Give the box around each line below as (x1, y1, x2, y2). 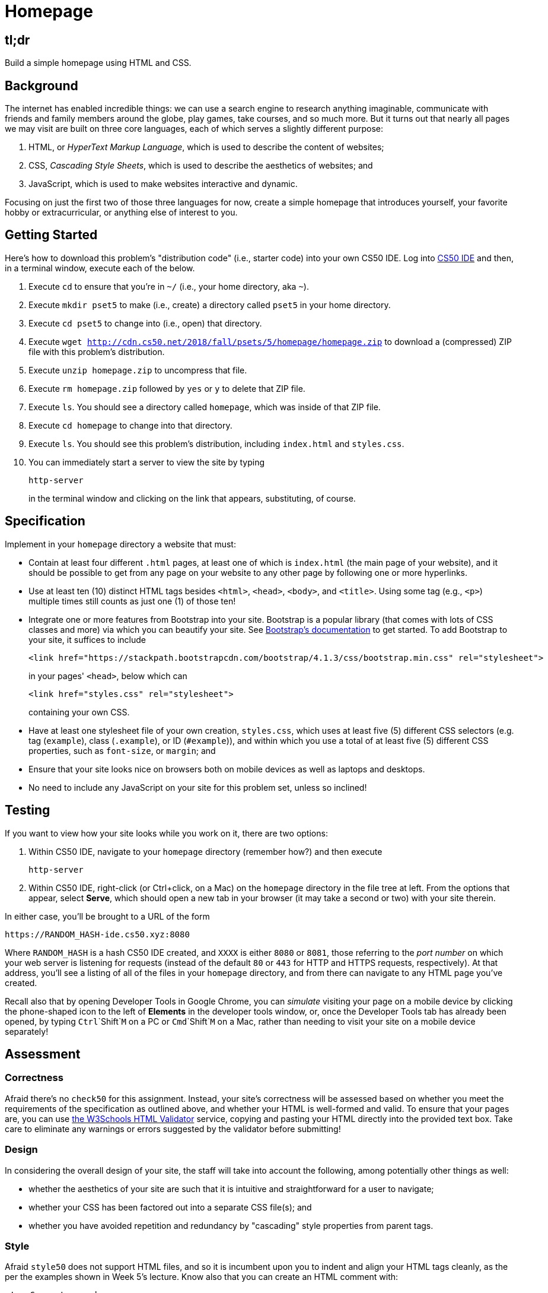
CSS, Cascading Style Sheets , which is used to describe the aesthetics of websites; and (28, 160, 373, 171)
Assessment (5, 1046, 81, 1061)
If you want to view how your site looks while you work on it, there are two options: (5, 828, 328, 838)
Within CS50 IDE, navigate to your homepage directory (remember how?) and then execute (28, 846, 383, 857)
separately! (5, 1026, 49, 1037)
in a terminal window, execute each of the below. (5, 262, 195, 273)
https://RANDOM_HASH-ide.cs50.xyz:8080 (5, 929, 190, 939)
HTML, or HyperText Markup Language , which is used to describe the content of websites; (28, 142, 384, 153)
